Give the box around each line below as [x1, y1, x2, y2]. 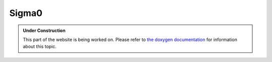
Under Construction [23, 27, 65, 33]
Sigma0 [9, 7, 43, 18]
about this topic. [23, 43, 57, 49]
